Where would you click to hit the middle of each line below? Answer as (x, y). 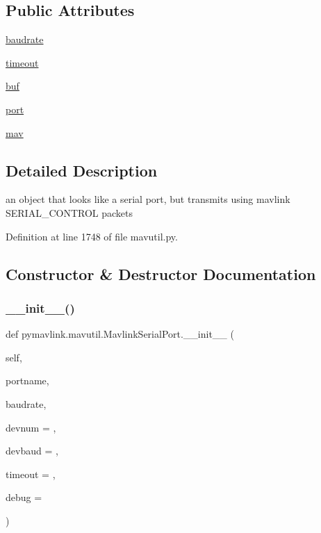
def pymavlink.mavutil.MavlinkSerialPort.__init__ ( (120, 334)
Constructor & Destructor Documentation (161, 273)
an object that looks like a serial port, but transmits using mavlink (148, 199)
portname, (27, 380)
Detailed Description (82, 170)
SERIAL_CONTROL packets (69, 212)
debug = (24, 497)
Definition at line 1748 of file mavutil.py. (92, 236)
